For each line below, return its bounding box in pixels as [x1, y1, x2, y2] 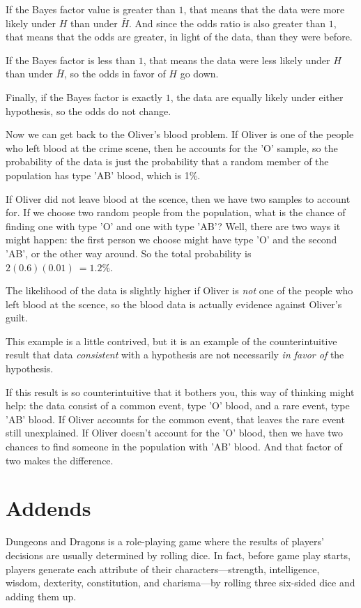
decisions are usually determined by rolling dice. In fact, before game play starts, [6, 547, 351, 562]
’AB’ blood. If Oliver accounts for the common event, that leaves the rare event [6, 411, 345, 426]
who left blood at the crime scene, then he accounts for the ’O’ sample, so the [6, 140, 338, 155]
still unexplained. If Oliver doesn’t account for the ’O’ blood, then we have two [6, 425, 344, 440]
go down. [180, 66, 219, 81]
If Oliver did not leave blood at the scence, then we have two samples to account [6, 191, 351, 206]
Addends [6, 494, 91, 522]
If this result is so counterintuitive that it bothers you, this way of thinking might [6, 384, 355, 399]
